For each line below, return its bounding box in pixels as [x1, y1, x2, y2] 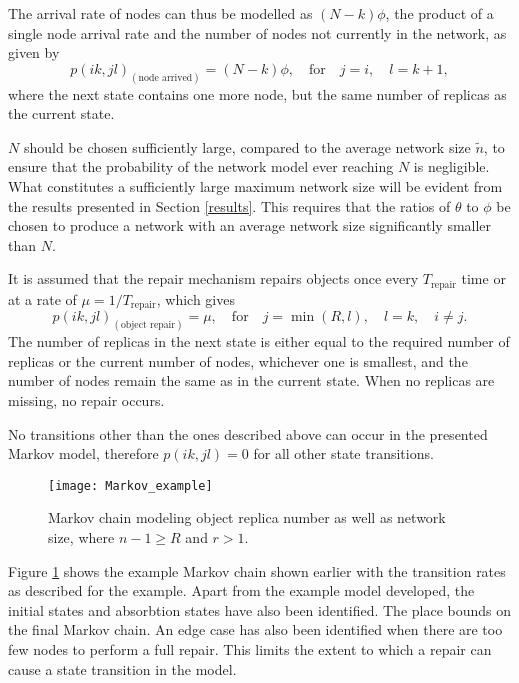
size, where [48, 526, 115, 547]
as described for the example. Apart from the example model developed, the [8, 580, 475, 601]
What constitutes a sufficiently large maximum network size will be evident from [8, 176, 503, 197]
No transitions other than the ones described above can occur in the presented [8, 423, 488, 444]
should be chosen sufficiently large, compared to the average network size [23, 136, 471, 157]
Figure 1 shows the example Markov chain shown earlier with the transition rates [8, 560, 506, 581]
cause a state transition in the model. [8, 658, 237, 679]
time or [461, 268, 506, 289]
